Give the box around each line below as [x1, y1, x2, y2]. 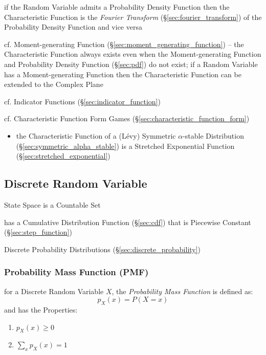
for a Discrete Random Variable [4, 285, 104, 296]
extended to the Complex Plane [4, 79, 103, 90]
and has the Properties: [4, 304, 78, 315]
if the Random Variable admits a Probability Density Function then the [4, 2, 230, 12]
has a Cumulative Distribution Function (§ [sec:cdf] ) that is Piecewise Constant [4, 216, 251, 227]
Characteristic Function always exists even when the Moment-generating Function [4, 49, 261, 59]
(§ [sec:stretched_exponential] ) [16, 150, 110, 161]
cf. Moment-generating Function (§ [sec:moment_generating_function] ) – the [4, 38, 244, 49]
